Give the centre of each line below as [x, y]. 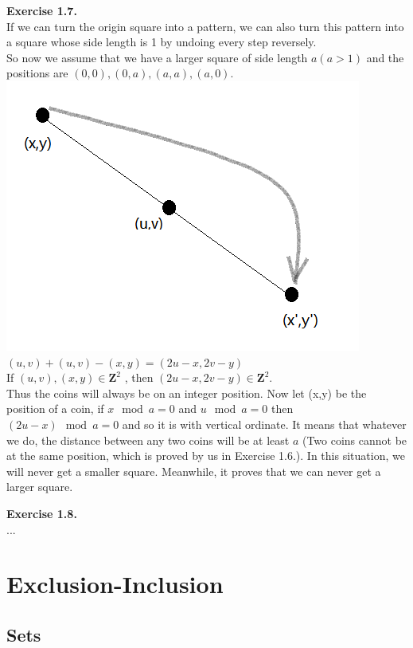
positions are [37, 73]
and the [385, 57]
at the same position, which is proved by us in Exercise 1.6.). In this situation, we [206, 456]
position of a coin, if [55, 408]
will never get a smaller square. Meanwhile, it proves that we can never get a [194, 471]
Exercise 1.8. [42, 513]
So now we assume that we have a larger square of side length [157, 57]
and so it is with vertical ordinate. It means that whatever [264, 424]
